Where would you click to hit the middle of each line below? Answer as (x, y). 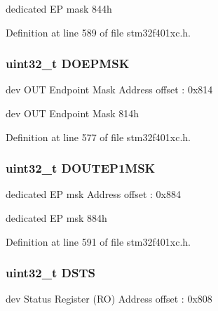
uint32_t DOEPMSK (68, 64)
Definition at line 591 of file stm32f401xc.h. (98, 241)
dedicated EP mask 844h (59, 8)
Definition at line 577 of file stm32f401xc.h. (98, 137)
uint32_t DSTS (50, 273)
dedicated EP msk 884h (56, 218)
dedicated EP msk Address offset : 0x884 (93, 194)
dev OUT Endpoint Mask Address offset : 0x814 (109, 90)
